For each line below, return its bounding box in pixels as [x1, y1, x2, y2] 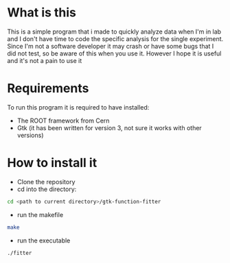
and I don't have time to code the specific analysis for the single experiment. [7, 34, 224, 42]
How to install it [7, 155, 97, 171]
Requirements [7, 81, 89, 97]
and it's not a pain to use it [7, 56, 82, 64]
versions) [16, 131, 44, 139]
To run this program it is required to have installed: [7, 103, 150, 111]
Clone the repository [16, 177, 76, 186]
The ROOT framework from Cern [16, 116, 110, 125]
